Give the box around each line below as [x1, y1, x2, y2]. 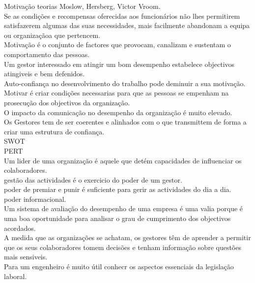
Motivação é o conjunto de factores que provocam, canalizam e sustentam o [4, 39, 231, 50]
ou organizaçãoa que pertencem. [4, 30, 101, 40]
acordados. [4, 222, 36, 233]
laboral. [4, 271, 27, 281]
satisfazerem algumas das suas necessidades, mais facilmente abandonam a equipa [4, 20, 250, 31]
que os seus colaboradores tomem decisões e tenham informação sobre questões [4, 242, 241, 252]
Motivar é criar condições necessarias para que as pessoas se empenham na [4, 88, 229, 98]
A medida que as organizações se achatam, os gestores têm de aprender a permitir [4, 232, 251, 243]
